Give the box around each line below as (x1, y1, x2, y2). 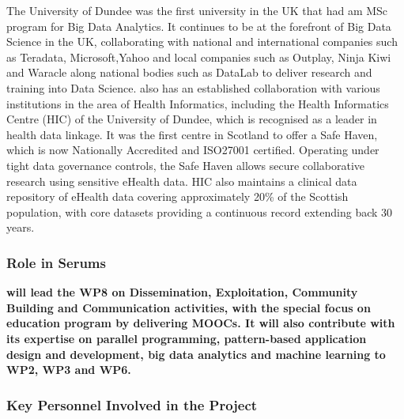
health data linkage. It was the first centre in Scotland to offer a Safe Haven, (6, 126, 378, 142)
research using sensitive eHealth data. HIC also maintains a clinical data (6, 172, 357, 189)
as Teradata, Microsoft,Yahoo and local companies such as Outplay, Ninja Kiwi (6, 48, 391, 65)
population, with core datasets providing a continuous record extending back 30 (6, 203, 393, 220)
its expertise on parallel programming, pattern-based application (6, 330, 367, 346)
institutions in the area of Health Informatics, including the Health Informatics (6, 95, 389, 111)
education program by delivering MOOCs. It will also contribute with (6, 315, 395, 331)
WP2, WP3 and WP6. (6, 361, 131, 378)
